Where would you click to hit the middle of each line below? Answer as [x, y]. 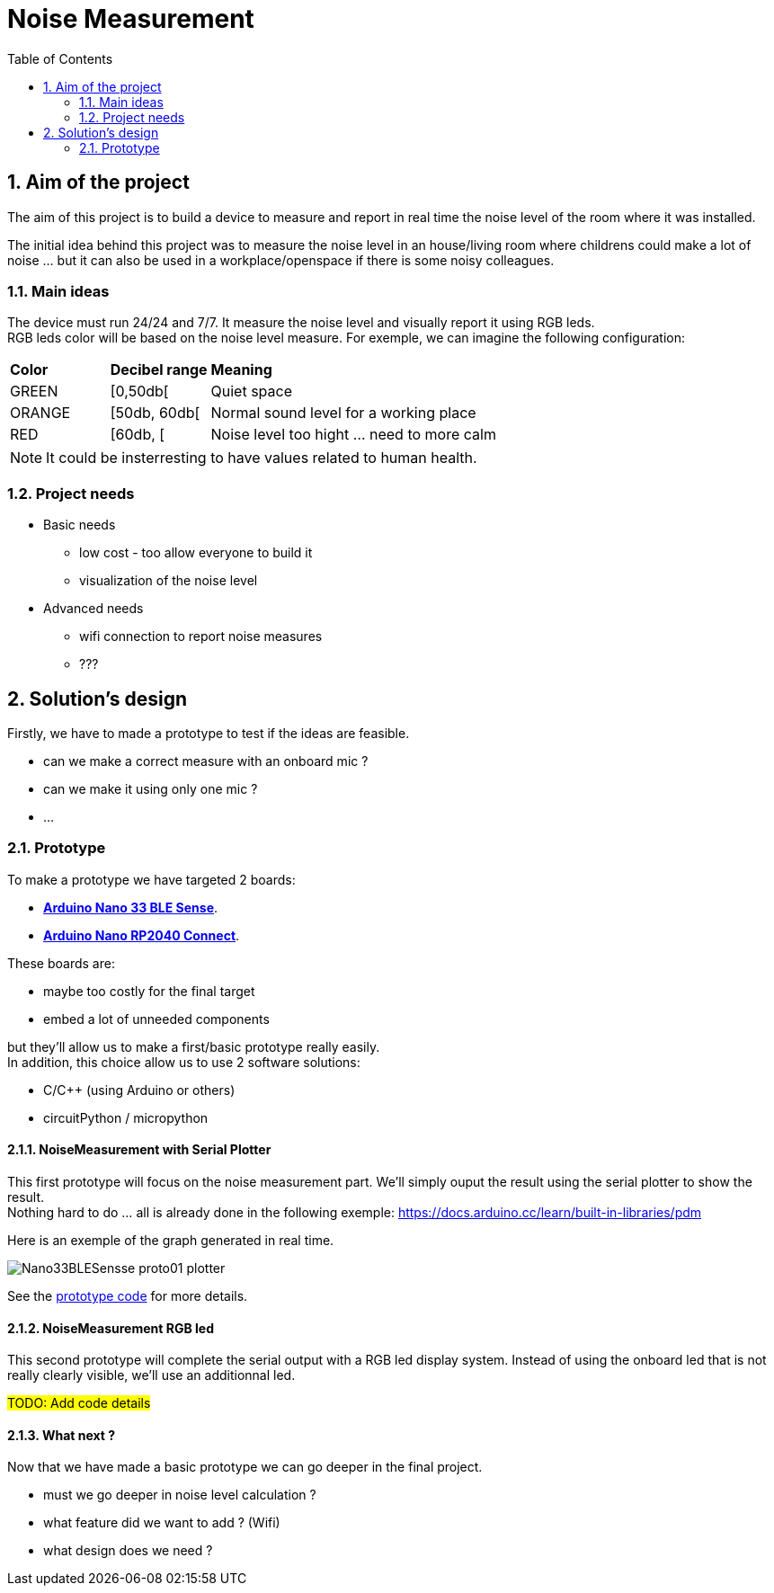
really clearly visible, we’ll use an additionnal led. [151, 1375]
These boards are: [61, 963]
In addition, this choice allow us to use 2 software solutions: [184, 1062]
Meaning [241, 370]
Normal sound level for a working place [343, 413]
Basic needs [80, 525]
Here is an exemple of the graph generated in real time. [171, 1240]
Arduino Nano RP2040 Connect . [142, 935]
